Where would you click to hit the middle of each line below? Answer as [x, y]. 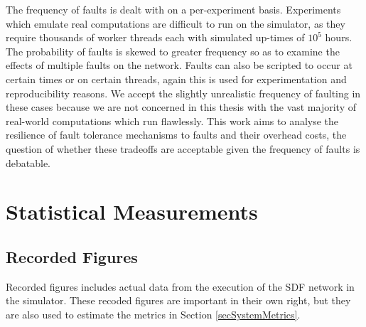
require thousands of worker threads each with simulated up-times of [155, 37]
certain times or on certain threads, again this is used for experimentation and [176, 79]
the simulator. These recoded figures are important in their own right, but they [178, 300]
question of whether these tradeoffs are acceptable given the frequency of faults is [183, 148]
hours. [339, 37]
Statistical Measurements [132, 211]
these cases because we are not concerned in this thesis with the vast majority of [181, 107]
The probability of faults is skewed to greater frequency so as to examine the [173, 51]
